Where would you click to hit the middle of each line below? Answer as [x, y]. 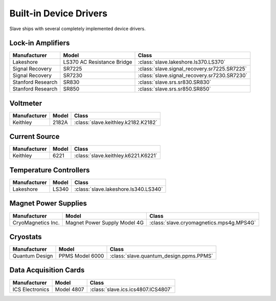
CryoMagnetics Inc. [36, 222]
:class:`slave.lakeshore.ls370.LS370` [182, 62]
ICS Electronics [31, 289]
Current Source [34, 137]
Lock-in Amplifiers [40, 43]
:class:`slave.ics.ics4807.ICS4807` [131, 289]
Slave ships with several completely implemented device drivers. [77, 29]
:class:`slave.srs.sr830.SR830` [175, 82]
